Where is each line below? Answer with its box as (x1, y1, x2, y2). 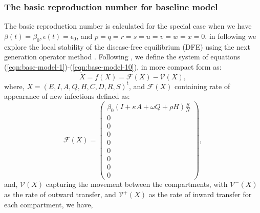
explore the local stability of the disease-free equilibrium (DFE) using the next (4, 41, 250, 52)
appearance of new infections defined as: (4, 91, 130, 101)
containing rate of (175, 80, 230, 91)
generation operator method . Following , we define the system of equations (4, 51, 241, 62)
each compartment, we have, (4, 199, 93, 209)
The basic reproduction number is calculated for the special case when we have (4, 20, 252, 31)
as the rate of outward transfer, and (4, 189, 116, 200)
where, (4, 80, 25, 91)
